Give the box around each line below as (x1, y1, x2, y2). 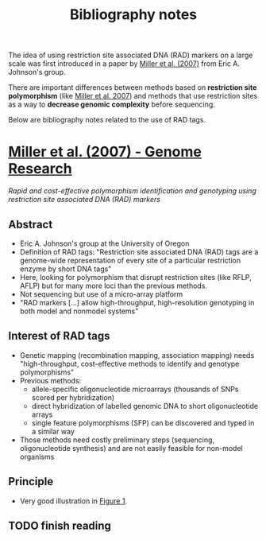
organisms (19, 452, 55, 461)
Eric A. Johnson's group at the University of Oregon (19, 239, 190, 248)
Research (8, 160, 73, 178)
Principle (8, 475, 54, 488)
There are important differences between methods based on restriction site (8, 83, 257, 92)
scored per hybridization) (31, 392, 115, 402)
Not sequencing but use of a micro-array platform (19, 289, 183, 299)
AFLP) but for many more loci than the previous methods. (19, 281, 208, 290)
